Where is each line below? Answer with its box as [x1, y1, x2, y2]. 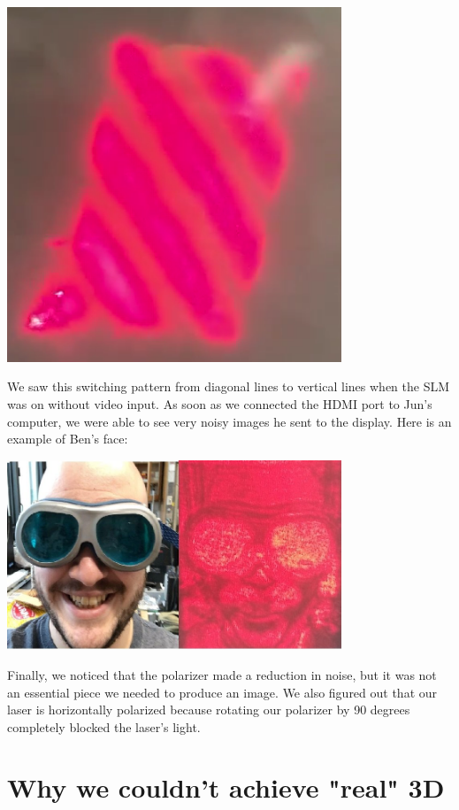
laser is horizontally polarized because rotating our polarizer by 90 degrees [7, 700, 410, 719]
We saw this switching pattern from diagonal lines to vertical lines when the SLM [7, 377, 450, 396]
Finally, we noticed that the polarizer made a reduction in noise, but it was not [7, 665, 437, 683]
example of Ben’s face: [7, 429, 128, 448]
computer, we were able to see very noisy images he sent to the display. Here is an [7, 412, 452, 430]
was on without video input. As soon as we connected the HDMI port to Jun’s [7, 395, 432, 413]
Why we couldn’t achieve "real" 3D [7, 769, 445, 806]
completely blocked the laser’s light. [7, 717, 201, 736]
